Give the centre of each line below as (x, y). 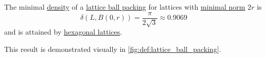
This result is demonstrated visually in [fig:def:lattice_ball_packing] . (113, 49)
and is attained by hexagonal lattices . (63, 32)
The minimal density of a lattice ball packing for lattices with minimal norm (125, 7)
